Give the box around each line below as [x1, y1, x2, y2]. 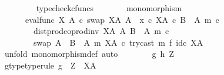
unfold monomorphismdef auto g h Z [4, 47, 174, 60]
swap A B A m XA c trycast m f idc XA [33, 36, 203, 48]
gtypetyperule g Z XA [4, 59, 96, 71]
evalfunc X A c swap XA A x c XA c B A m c [25, 13, 219, 25]
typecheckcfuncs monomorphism [36, 2, 182, 13]
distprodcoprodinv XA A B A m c [33, 25, 169, 37]
